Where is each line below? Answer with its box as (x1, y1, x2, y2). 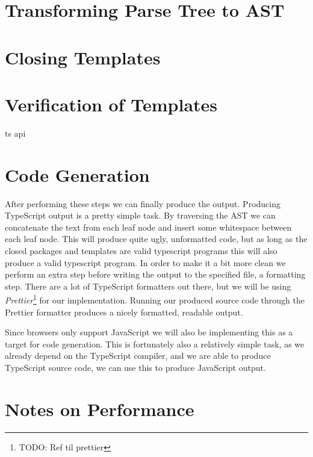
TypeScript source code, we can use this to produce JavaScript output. (5, 361, 266, 373)
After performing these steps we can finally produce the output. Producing (5, 197, 280, 210)
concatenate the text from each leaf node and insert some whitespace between (5, 220, 292, 233)
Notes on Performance (5, 396, 194, 421)
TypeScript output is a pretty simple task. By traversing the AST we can (5, 209, 276, 222)
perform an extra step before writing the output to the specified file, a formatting (5, 268, 306, 281)
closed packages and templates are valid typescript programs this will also (5, 244, 277, 256)
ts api (5, 126, 26, 139)
